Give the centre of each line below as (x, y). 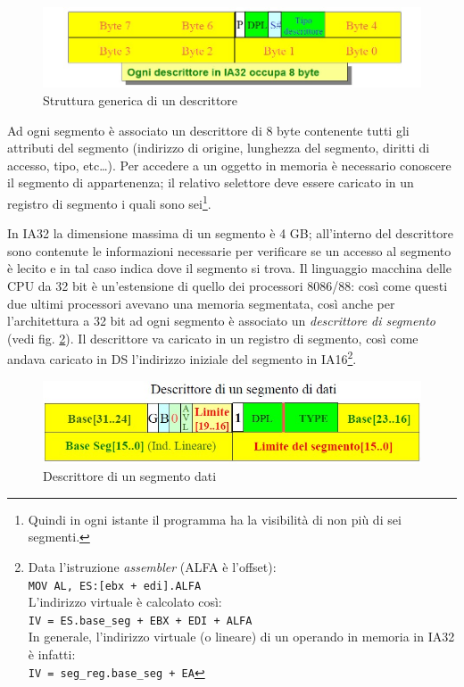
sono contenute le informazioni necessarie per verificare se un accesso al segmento (229, 250)
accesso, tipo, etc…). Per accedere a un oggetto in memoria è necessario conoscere (229, 165)
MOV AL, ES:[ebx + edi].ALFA (115, 586)
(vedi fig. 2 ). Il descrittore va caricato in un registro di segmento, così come (213, 338)
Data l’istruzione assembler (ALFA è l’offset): (152, 566)
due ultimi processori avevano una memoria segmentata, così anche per (201, 303)
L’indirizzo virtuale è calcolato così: (125, 602)
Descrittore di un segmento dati (130, 476)
